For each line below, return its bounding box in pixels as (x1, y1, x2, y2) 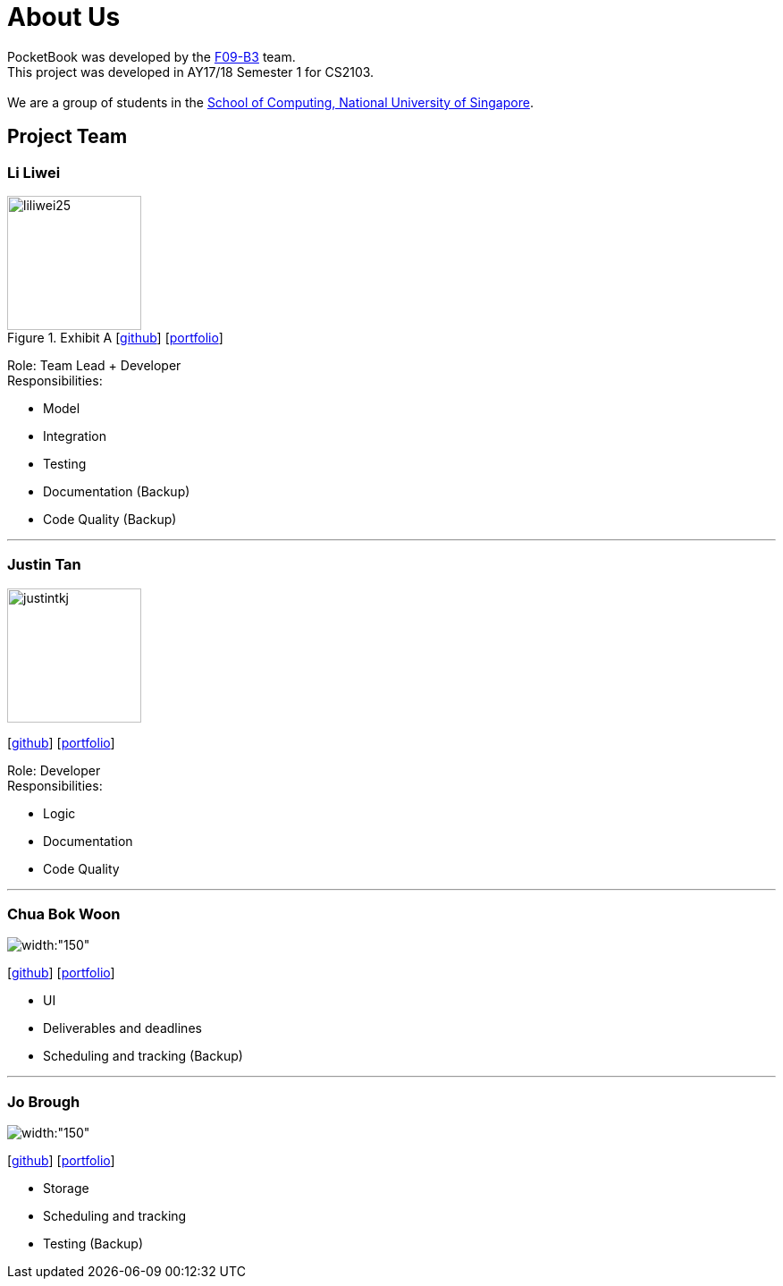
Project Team (7, 125, 128, 148)
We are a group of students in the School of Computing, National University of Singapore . (7, 94, 534, 110)
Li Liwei (7, 163, 61, 182)
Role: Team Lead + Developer (7, 357, 181, 373)
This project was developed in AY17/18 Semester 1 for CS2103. (7, 63, 375, 80)
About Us (7, 2, 121, 32)
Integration (43, 427, 106, 444)
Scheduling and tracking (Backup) (43, 1048, 243, 1064)
